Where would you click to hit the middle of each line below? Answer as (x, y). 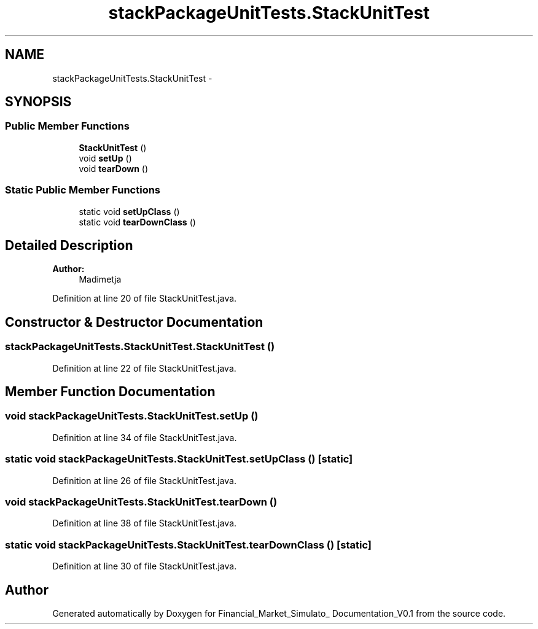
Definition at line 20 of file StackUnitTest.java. (145, 299)
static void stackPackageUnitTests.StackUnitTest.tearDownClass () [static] (188, 545)
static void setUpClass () (129, 211)
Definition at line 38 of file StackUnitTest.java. (145, 523)
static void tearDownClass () (137, 222)
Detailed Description (69, 245)
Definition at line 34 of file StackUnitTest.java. (145, 437)
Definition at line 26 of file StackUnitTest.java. (144, 480)
